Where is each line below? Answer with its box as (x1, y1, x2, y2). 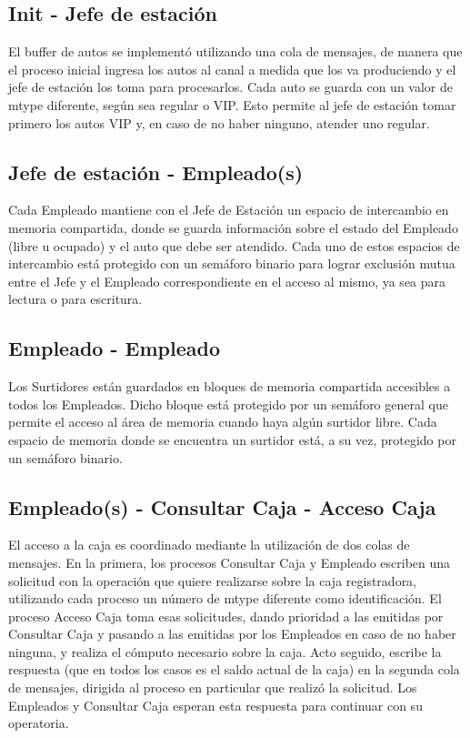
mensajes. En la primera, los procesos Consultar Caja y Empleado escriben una (8, 552, 451, 571)
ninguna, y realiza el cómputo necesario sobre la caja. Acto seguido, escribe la (8, 642, 442, 661)
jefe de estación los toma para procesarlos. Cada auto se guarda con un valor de (8, 77, 453, 96)
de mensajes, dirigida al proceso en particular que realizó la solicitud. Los (8, 678, 417, 697)
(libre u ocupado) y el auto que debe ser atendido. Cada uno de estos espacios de (8, 236, 460, 255)
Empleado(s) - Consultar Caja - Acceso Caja (8, 492, 436, 521)
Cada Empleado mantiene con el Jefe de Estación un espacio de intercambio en (8, 200, 449, 219)
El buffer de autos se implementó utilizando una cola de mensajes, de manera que (8, 42, 463, 61)
